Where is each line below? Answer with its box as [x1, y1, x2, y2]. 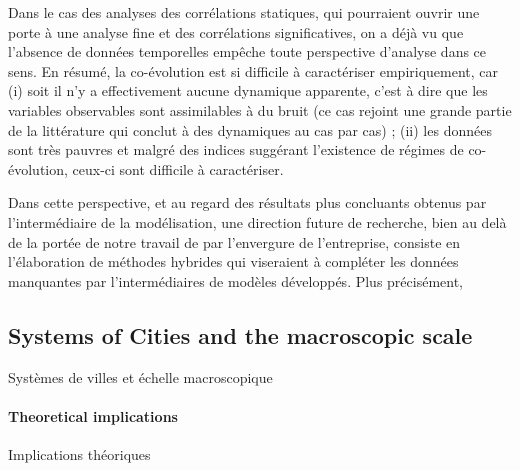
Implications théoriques [8, 443, 151, 464]
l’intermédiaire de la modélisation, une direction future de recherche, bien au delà [8, 211, 507, 232]
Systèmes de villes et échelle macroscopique [8, 366, 273, 387]
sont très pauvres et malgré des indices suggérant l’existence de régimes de [8, 139, 464, 160]
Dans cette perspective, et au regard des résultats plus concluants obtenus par [8, 192, 487, 213]
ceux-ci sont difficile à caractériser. [72, 158, 284, 179]
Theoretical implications [8, 405, 178, 426]
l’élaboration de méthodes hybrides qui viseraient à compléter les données [8, 251, 459, 272]
